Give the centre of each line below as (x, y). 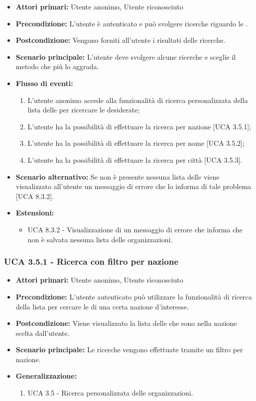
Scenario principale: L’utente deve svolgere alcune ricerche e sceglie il (126, 56)
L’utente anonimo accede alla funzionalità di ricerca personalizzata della (138, 100)
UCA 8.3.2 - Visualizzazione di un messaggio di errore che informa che (135, 229)
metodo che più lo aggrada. (57, 66)
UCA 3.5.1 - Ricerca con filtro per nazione (91, 261)
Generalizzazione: (46, 376)
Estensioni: (35, 213)
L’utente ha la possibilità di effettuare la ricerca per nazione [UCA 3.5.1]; (139, 126)
